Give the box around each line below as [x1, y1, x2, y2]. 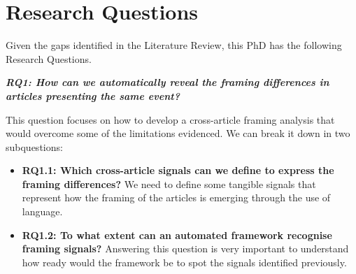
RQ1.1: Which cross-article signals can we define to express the [22, 163, 334, 178]
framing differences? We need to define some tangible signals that [22, 176, 316, 191]
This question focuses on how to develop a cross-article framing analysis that [6, 112, 335, 127]
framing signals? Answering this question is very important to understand [22, 241, 349, 256]
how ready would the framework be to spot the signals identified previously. [22, 254, 347, 269]
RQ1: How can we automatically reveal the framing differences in [6, 75, 329, 89]
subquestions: [6, 139, 63, 154]
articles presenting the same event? [6, 88, 180, 103]
